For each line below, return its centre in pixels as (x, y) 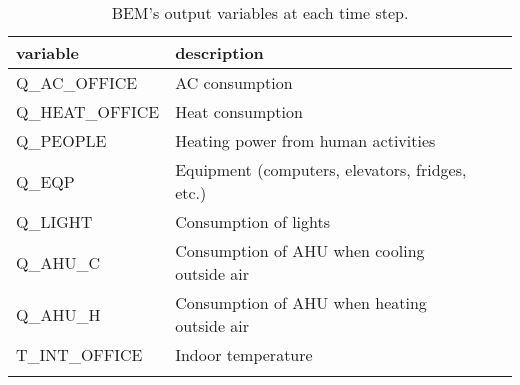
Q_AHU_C (58, 262)
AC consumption (234, 82)
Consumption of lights (253, 221)
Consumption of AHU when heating (301, 302)
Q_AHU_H (58, 314)
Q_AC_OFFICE (77, 82)
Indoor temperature (244, 354)
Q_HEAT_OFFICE (88, 111)
